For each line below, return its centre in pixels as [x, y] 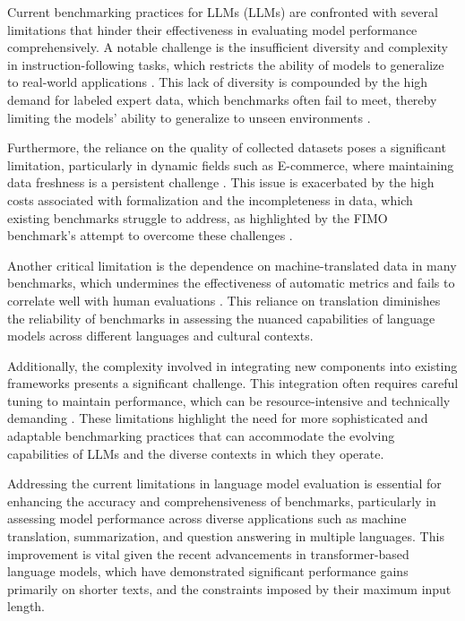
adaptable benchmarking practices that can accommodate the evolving [201, 436]
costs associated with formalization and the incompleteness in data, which [210, 199]
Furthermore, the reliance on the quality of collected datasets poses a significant [227, 147]
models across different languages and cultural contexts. [160, 336]
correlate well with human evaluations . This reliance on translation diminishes [224, 300]
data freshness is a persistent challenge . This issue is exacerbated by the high [221, 182]
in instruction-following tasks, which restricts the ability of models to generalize [226, 64]
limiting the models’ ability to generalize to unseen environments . [189, 117]
